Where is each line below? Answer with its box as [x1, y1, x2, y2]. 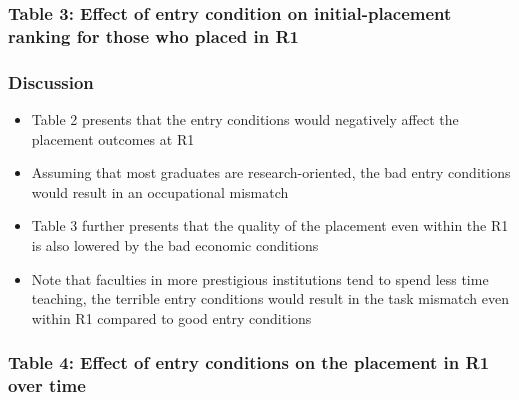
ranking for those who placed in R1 [8, 23, 299, 48]
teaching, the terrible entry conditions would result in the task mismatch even [31, 288, 510, 309]
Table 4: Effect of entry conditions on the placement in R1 [8, 350, 490, 375]
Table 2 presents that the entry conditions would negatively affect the [31, 108, 459, 129]
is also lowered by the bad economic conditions [31, 234, 319, 255]
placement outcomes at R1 [31, 128, 195, 149]
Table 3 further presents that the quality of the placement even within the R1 [31, 215, 509, 236]
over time [8, 373, 86, 398]
